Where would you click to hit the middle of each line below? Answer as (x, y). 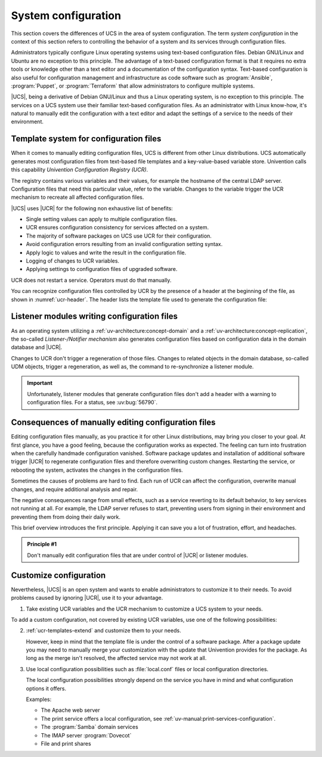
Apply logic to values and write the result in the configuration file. (106, 253)
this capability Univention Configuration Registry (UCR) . (80, 170)
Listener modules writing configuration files (95, 317)
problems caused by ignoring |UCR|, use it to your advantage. (87, 598)
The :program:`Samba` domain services (89, 727)
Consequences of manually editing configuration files (113, 423)
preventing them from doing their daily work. (66, 517)
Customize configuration (58, 575)
